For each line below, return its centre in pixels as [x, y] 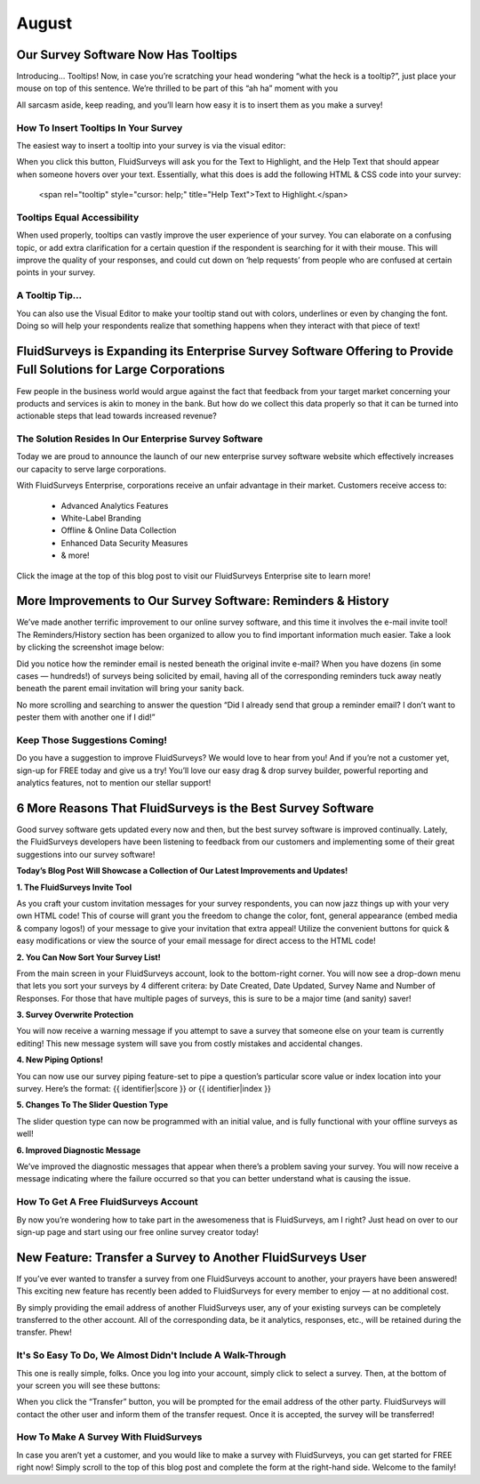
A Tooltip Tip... [49, 295]
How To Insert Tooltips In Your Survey [100, 127]
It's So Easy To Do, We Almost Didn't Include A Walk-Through [151, 1355]
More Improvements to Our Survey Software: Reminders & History [203, 601]
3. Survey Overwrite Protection [75, 1015]
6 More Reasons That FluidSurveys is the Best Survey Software [195, 808]
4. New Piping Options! [60, 1060]
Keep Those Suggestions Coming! [92, 740]
